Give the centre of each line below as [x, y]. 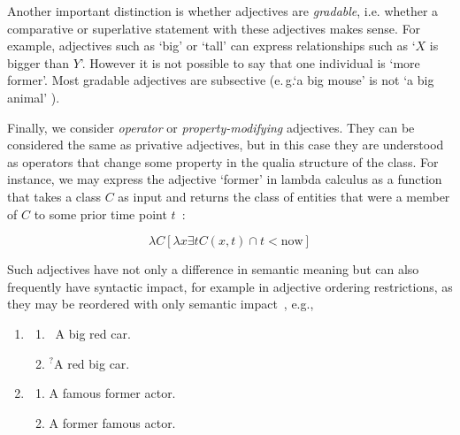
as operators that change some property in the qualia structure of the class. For [223, 161]
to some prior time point [100, 214]
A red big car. [92, 363]
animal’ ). [34, 97]
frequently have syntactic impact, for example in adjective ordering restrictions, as [230, 286]
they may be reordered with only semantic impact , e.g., [161, 304]
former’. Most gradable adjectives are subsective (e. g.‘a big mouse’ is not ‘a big [221, 80]
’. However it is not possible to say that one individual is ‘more [250, 62]
